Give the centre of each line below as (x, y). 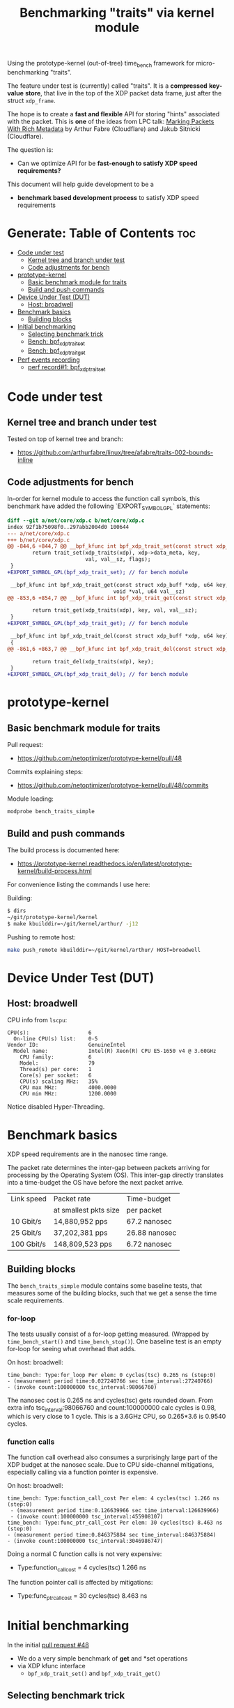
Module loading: (31, 799)
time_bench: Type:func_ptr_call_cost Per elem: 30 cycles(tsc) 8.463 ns (115, 1523)
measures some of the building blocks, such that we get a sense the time (112, 1293)
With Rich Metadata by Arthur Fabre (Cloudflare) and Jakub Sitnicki (104, 129)
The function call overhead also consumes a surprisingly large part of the (112, 1457)
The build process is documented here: (63, 850)
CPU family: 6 (56, 1057)
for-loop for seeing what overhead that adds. (72, 1348)
